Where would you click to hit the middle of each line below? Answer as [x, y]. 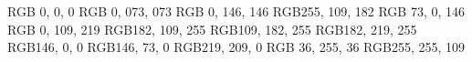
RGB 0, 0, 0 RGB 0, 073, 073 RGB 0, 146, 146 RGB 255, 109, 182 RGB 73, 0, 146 [236, 11]
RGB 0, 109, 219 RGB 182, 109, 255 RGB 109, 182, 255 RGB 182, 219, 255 [212, 29]
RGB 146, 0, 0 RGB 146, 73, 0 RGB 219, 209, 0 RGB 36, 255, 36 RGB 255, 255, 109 [236, 47]
